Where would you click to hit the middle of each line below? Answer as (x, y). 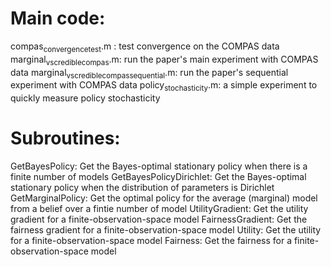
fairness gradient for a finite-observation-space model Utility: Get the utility (166, 230)
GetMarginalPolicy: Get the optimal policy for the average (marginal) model (164, 198)
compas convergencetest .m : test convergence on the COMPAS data (145, 47)
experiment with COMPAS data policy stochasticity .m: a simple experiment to (164, 86)
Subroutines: (65, 138)
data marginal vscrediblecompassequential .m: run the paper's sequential (149, 73)
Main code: (58, 18)
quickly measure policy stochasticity (85, 98)
